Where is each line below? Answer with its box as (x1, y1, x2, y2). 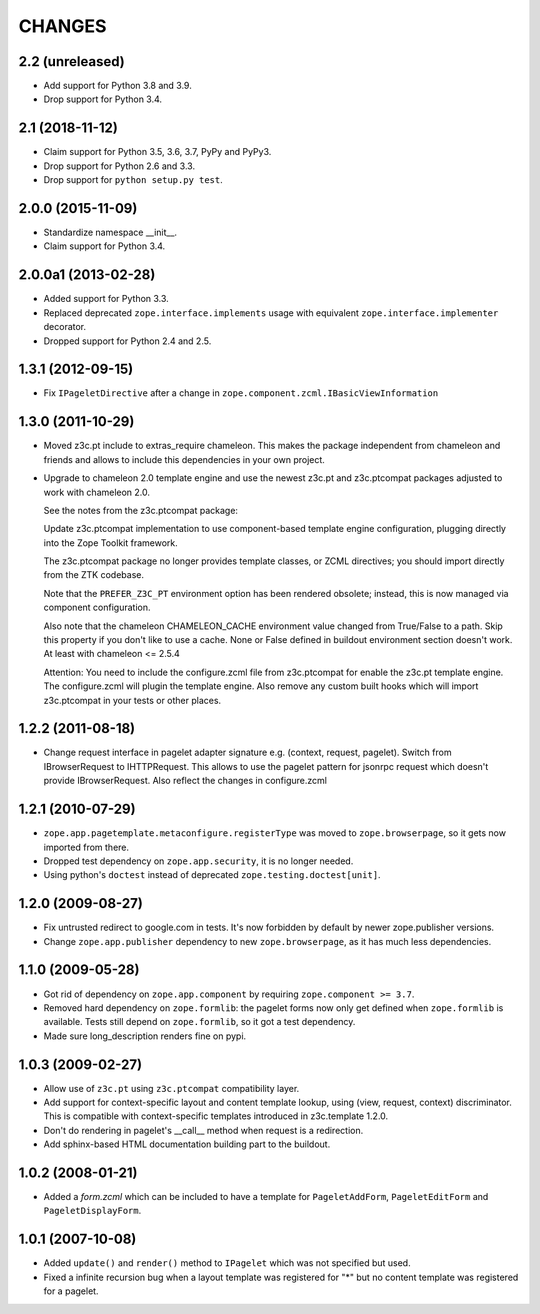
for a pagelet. (43, 1285, 99, 1297)
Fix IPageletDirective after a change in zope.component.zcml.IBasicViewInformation (43, 387, 439, 399)
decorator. (43, 321, 87, 333)
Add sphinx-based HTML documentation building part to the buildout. (43, 1138, 331, 1150)
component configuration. (43, 601, 151, 614)
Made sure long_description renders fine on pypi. (43, 1030, 247, 1042)
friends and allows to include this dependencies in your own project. (43, 453, 325, 465)
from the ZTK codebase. (43, 569, 145, 581)
